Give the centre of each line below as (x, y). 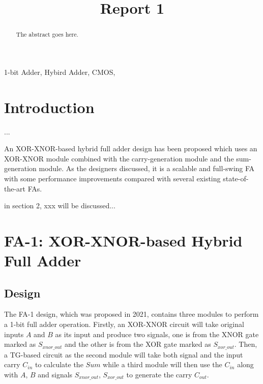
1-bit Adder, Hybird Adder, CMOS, (60, 72)
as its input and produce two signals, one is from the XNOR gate (157, 334)
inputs (14, 334)
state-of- (236, 178)
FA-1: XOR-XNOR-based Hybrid (123, 240)
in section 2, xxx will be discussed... (60, 205)
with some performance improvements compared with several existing (112, 178)
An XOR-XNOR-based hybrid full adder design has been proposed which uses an (131, 148)
